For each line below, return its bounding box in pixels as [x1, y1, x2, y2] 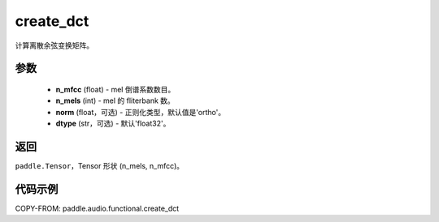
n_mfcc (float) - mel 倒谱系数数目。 [55, 84, 176, 94]
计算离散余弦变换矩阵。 [15, 41, 93, 50]
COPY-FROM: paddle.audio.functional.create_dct [15, 203, 180, 213]
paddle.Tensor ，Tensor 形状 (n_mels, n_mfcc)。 [15, 161, 185, 171]
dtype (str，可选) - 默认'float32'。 [55, 118, 171, 129]
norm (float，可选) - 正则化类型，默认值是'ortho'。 [55, 107, 226, 117]
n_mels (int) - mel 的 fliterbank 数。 [55, 96, 175, 105]
